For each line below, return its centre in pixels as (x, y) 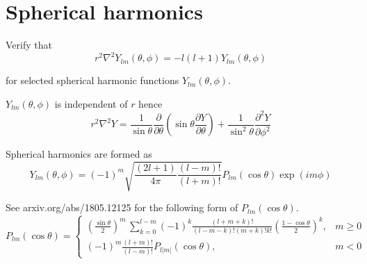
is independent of (91, 103)
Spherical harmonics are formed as (79, 154)
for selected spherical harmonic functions (92, 80)
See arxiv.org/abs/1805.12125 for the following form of (122, 207)
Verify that (29, 45)
